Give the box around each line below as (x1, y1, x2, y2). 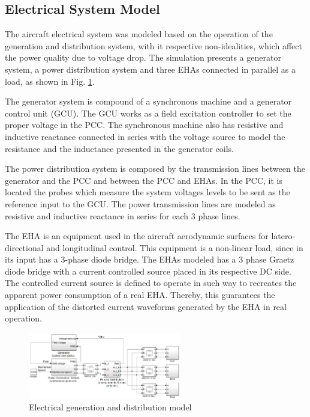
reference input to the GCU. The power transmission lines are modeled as (5, 197, 276, 210)
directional (5, 241, 44, 254)
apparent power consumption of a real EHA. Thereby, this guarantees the (5, 288, 275, 301)
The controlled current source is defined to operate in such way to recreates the (5, 276, 297, 289)
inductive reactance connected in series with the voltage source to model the (5, 130, 285, 142)
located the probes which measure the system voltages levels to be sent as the (5, 186, 290, 198)
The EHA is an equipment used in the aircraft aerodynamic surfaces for (5, 230, 269, 242)
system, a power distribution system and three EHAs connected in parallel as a (5, 62, 296, 75)
